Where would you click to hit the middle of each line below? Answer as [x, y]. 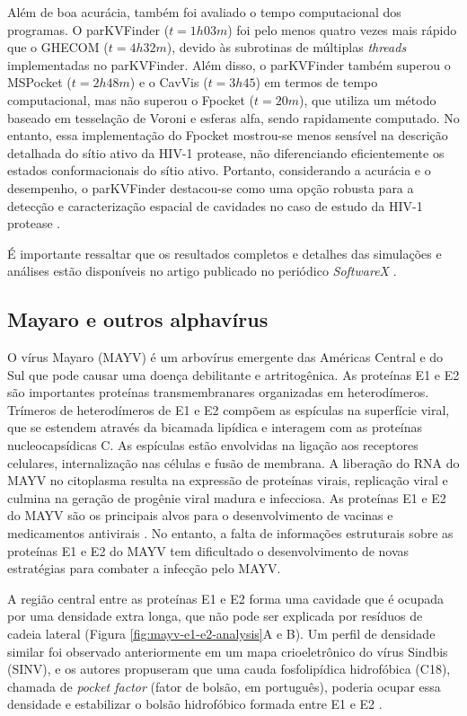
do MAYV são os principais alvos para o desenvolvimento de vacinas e [200, 515]
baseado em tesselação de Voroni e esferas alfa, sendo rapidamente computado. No [233, 117]
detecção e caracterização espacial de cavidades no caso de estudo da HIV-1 [215, 205]
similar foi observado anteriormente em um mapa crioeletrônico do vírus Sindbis [228, 651]
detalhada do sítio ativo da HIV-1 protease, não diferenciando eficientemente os [226, 152]
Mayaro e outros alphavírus [138, 319]
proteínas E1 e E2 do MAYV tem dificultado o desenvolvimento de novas [208, 550]
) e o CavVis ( [169, 82]
